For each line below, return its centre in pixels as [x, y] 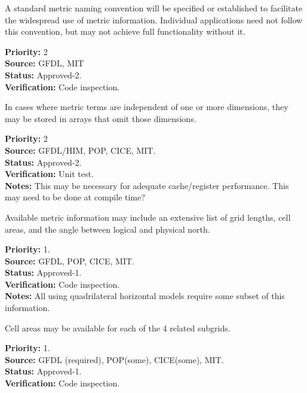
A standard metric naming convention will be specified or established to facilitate [154, 8]
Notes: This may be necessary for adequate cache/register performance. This [147, 185]
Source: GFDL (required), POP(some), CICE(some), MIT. [114, 359]
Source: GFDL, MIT [44, 63]
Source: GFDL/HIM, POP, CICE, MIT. [80, 150]
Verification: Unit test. [49, 174]
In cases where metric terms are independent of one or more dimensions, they [147, 107]
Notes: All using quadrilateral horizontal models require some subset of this [145, 296]
